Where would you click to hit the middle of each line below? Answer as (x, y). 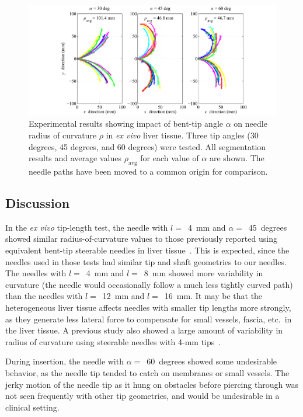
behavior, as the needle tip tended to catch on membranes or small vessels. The (147, 372)
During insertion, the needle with (65, 361)
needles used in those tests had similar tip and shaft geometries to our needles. (146, 261)
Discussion (38, 202)
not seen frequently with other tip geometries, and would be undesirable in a (142, 396)
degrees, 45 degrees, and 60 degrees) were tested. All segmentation (147, 146)
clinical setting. (32, 407)
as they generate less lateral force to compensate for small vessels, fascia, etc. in (149, 319)
